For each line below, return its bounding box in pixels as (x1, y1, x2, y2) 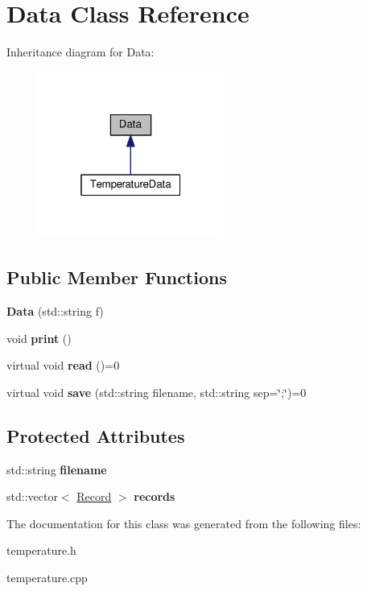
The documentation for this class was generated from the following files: (6, 515, 361, 531)
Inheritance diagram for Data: (6, 43, 155, 60)
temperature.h (6, 542, 76, 559)
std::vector (6, 488, 58, 505)
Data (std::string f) (6, 303, 104, 320)
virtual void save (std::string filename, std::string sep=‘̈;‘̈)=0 (6, 383, 307, 400)
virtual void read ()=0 (6, 357, 120, 374)
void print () (6, 329, 72, 346)
